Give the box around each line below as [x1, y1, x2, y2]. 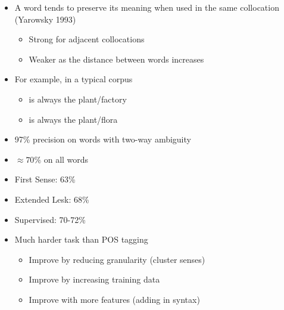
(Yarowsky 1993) [14, 13, 76, 25]
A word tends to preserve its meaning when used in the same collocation [14, 1, 279, 13]
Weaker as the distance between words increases [29, 52, 204, 65]
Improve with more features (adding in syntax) [29, 293, 200, 305]
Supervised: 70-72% [14, 213, 86, 225]
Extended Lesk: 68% [14, 193, 89, 205]
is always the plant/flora [29, 113, 118, 125]
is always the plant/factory [29, 92, 127, 105]
